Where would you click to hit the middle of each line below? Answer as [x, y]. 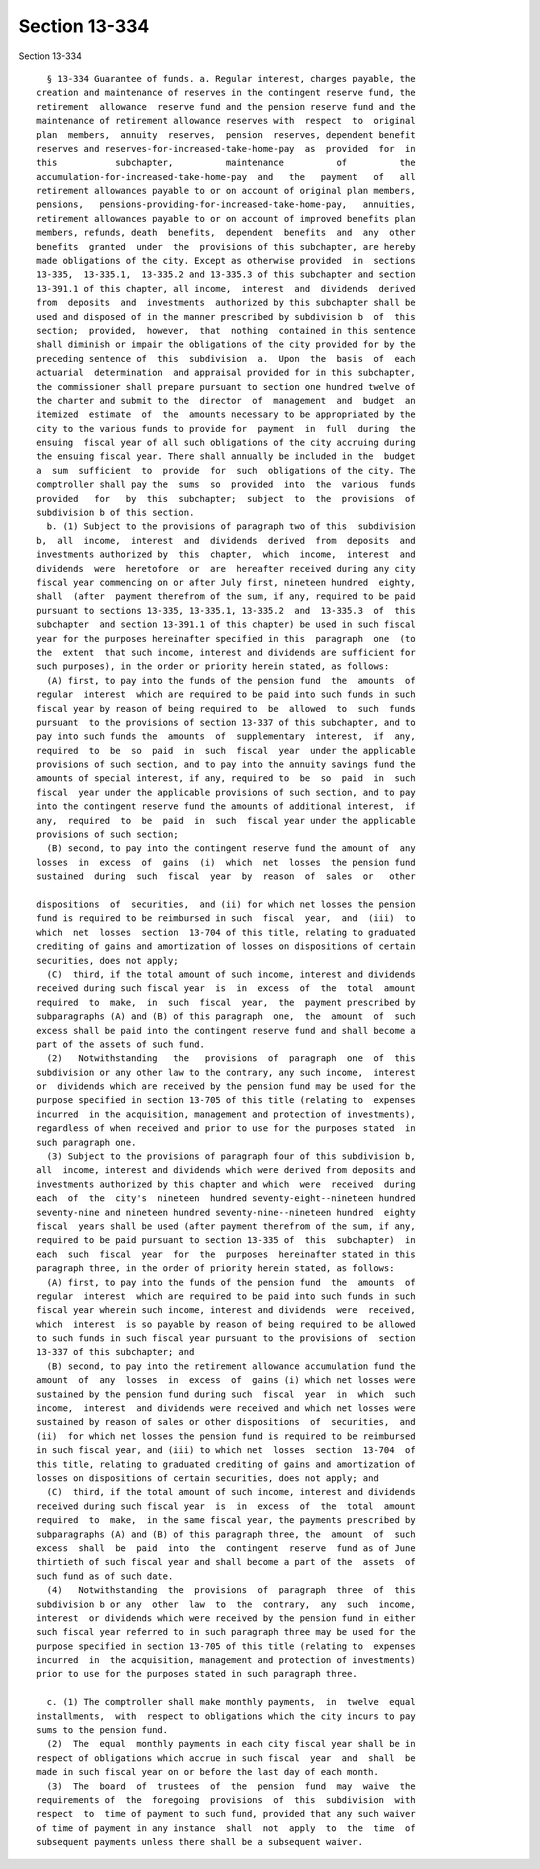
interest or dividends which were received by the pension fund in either [226, 1618]
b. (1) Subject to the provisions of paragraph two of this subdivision [231, 526]
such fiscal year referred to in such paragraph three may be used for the [226, 1632]
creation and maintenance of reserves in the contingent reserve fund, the [226, 93]
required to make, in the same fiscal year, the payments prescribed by [226, 1520]
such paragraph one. [86, 1142]
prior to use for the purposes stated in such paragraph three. [197, 1674]
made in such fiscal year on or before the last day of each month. [207, 1772]
